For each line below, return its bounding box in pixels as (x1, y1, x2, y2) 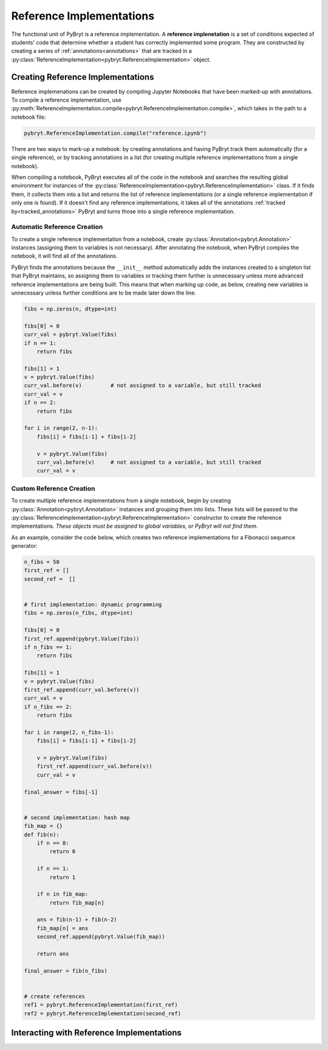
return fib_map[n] (49, 899, 104, 906)
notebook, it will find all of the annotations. (11, 253, 118, 260)
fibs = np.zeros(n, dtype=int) (24, 305, 118, 312)
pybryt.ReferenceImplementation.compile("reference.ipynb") (24, 130, 207, 136)
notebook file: (11, 113, 46, 121)
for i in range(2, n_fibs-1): (24, 729, 114, 736)
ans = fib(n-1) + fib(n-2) (36, 916, 118, 923)
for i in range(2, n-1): (24, 425, 98, 432)
